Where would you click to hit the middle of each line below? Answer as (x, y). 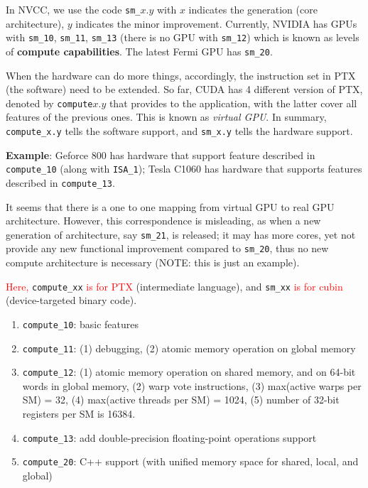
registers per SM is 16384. (79, 414)
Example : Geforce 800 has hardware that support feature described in (161, 154)
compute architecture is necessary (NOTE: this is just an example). (153, 262)
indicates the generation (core (253, 9)
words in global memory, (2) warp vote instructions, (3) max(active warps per (192, 385)
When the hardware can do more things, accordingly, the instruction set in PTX (181, 75)
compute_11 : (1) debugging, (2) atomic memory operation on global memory (189, 348)
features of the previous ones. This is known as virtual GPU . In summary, (166, 117)
